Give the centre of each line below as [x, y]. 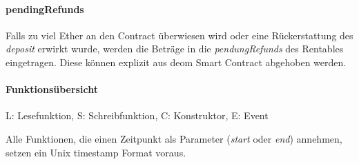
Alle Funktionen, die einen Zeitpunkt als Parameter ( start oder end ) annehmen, [174, 138]
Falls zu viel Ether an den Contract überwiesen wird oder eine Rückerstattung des [179, 35]
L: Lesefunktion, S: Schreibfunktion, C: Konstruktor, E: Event [137, 115]
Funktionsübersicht [52, 89]
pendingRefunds [45, 9]
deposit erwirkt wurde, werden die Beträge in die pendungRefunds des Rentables [175, 49]
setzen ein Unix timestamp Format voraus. [96, 152]
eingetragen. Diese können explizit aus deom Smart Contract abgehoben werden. [176, 62]
